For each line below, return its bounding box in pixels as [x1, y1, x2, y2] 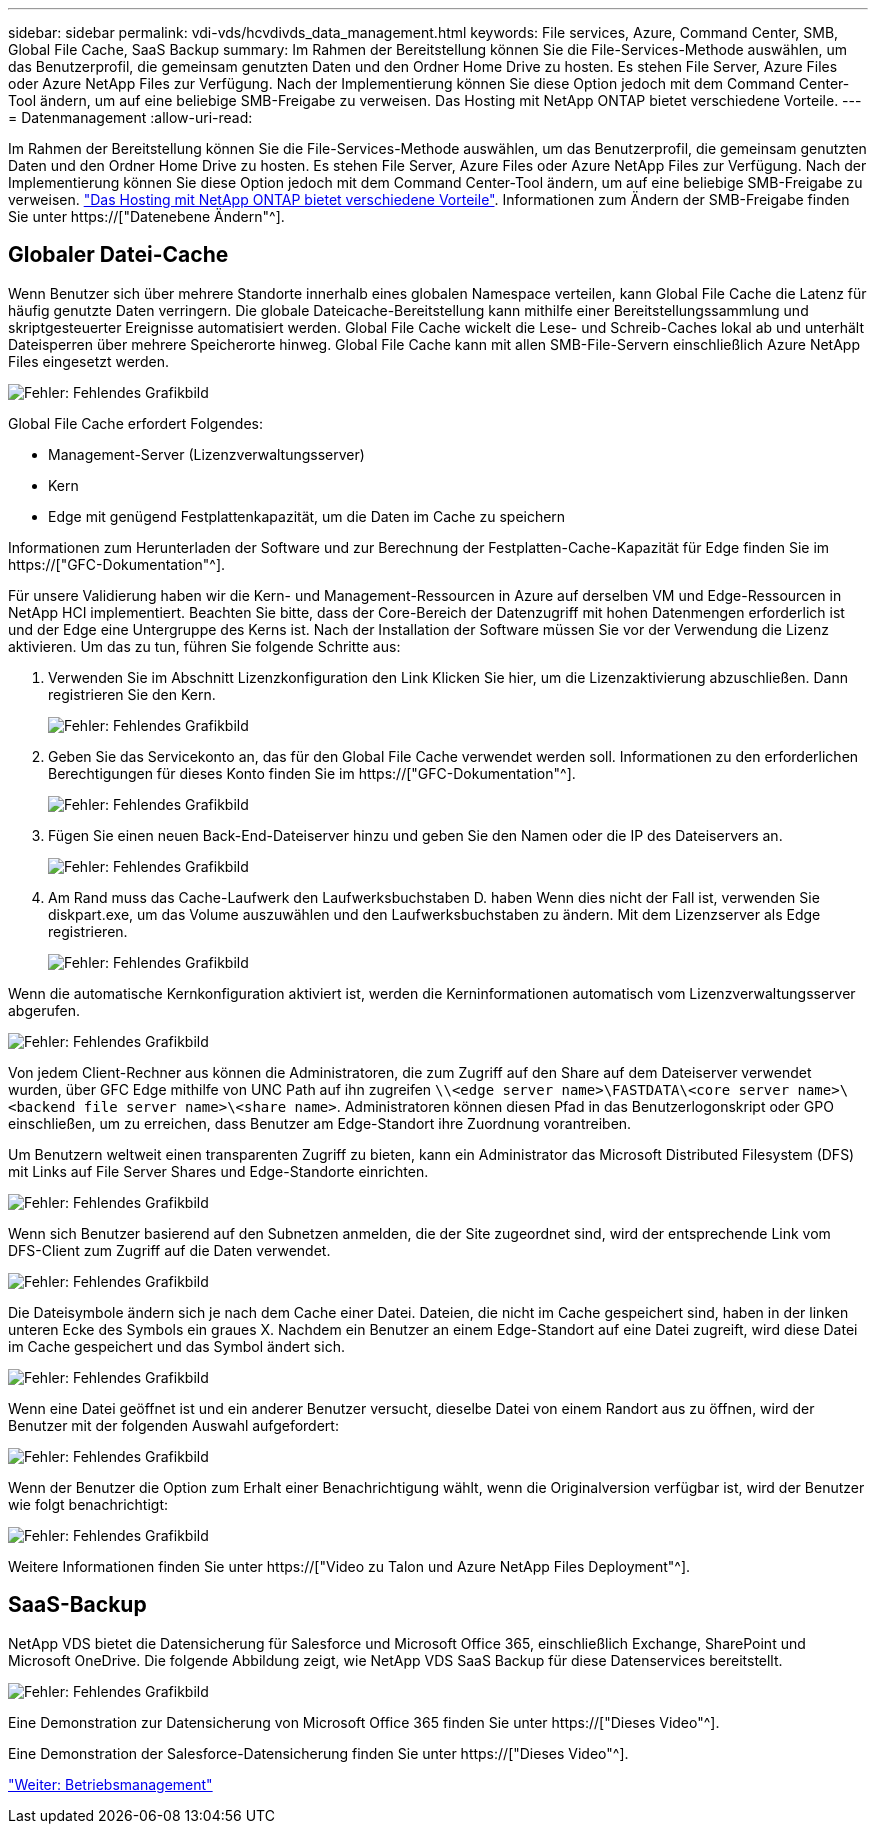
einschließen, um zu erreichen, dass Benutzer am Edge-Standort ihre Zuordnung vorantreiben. [8, 1114, 632, 1132]
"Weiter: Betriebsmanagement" [8, 1775, 213, 1793]
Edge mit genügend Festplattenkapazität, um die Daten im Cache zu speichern [48, 507, 566, 525]
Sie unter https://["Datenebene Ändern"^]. [8, 208, 285, 225]
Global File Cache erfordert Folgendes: [8, 414, 264, 432]
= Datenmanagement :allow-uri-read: [8, 109, 253, 126]
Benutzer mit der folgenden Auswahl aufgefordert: [8, 1416, 339, 1434]
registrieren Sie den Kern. [48, 685, 216, 703]
